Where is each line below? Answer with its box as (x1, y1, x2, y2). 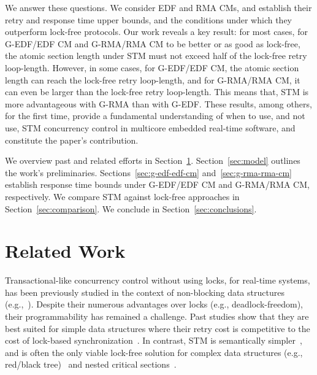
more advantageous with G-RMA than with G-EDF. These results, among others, (5, 97, 312, 110)
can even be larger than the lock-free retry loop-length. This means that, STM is (5, 85, 309, 98)
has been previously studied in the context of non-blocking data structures (5, 285, 285, 298)
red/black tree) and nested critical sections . (5, 358, 177, 371)
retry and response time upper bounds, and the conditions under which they (5, 13, 292, 26)
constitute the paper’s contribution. (5, 133, 139, 146)
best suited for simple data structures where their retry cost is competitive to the (5, 322, 310, 334)
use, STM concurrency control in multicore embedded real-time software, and (5, 121, 296, 134)
